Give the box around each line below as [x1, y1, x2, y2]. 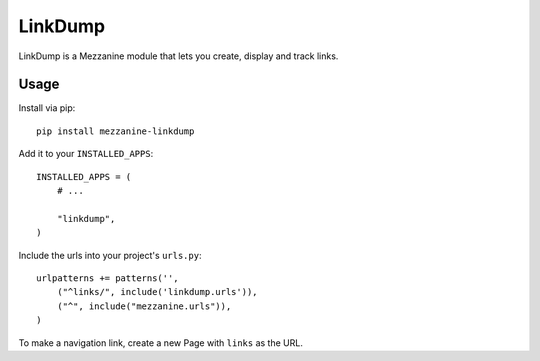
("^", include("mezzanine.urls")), [56, 300, 232, 312]
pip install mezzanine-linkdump [36, 125, 195, 137]
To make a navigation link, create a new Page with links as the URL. [18, 336, 304, 349]
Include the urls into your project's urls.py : [18, 249, 202, 261]
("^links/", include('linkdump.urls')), [56, 286, 259, 298]
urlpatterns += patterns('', [36, 272, 179, 284]
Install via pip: [18, 102, 76, 114]
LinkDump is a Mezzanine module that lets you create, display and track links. [18, 50, 339, 62]
